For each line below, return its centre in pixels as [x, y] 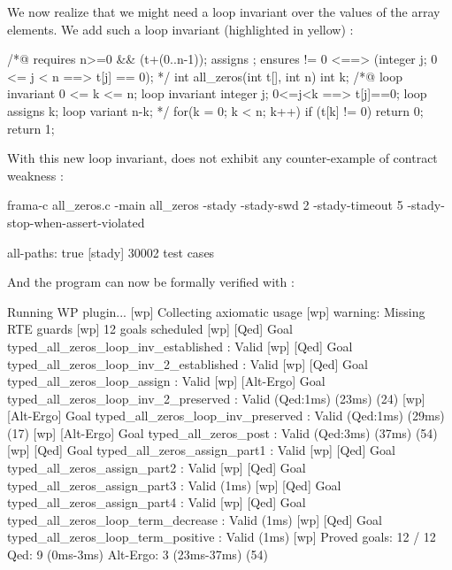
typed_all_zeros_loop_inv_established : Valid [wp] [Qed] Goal [180, 346]
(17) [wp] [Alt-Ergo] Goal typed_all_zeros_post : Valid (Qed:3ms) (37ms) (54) [222, 432]
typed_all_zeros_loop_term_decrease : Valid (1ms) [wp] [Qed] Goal [195, 519]
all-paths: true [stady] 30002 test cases [111, 252]
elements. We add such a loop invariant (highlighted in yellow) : [180, 29]
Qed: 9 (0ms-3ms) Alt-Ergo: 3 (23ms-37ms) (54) [138, 555]
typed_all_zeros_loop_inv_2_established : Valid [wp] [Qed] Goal [188, 363]
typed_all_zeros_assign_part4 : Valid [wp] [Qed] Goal [157, 502]
